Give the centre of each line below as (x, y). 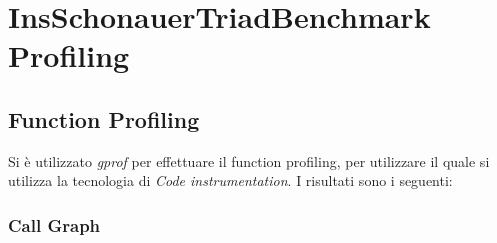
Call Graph (54, 224)
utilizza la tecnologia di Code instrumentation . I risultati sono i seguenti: (230, 180)
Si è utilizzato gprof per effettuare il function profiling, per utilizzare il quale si (249, 160)
